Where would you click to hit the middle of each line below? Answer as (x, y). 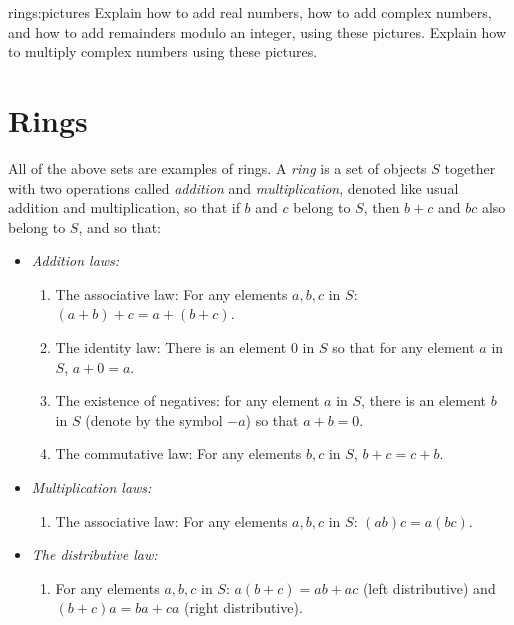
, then (381, 207)
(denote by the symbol (154, 419)
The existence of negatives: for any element (187, 400)
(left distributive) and (429, 587)
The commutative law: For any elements (178, 453)
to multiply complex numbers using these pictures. (163, 51)
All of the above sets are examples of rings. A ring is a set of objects (217, 167)
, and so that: (119, 226)
